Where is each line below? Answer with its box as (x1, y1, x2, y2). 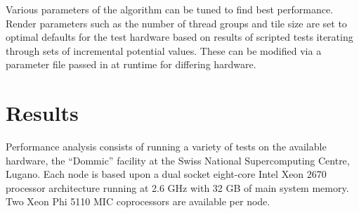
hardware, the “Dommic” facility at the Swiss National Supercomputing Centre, (6, 153, 350, 167)
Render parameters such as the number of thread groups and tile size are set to (6, 15, 347, 30)
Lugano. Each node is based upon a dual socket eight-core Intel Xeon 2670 (6, 167, 327, 181)
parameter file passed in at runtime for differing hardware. (6, 57, 256, 72)
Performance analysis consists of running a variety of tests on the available (6, 139, 327, 154)
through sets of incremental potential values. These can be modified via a (6, 43, 322, 58)
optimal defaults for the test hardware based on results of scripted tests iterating (6, 30, 353, 44)
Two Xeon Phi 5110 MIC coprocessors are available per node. (6, 194, 270, 209)
